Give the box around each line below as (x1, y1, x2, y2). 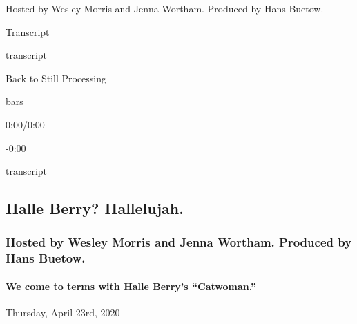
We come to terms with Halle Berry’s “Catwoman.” (6, 278, 256, 293)
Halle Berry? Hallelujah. (6, 198, 184, 219)
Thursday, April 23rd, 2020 (6, 305, 120, 320)
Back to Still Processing (6, 70, 107, 85)
